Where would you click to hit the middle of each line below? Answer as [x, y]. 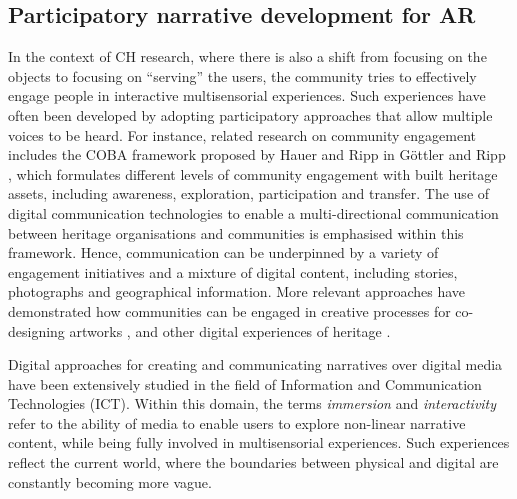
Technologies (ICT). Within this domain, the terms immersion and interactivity [252, 403]
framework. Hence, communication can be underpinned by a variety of [223, 252]
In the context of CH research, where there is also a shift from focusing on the [247, 56]
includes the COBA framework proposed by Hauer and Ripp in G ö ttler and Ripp [257, 154]
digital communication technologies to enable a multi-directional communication [253, 212]
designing [36, 330]
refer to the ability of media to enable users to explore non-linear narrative [237, 422]
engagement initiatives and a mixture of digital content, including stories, [233, 271]
